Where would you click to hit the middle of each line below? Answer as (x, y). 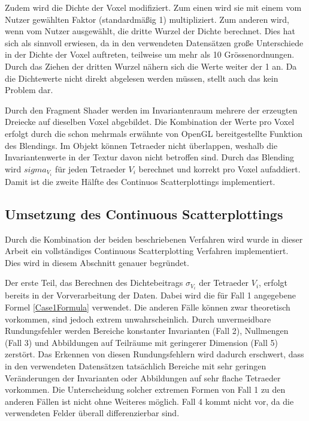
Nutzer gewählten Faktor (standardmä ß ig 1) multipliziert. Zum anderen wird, (147, 19)
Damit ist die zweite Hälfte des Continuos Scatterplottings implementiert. (140, 181)
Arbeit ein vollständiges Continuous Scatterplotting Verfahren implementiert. (147, 251)
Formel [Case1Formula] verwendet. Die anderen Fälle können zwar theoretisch (148, 307)
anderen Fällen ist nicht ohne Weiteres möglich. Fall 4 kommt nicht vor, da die (149, 401)
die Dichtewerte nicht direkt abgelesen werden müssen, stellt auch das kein (142, 78)
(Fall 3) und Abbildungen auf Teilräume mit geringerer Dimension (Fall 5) (141, 342)
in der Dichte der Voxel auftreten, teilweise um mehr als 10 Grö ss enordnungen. (150, 54)
